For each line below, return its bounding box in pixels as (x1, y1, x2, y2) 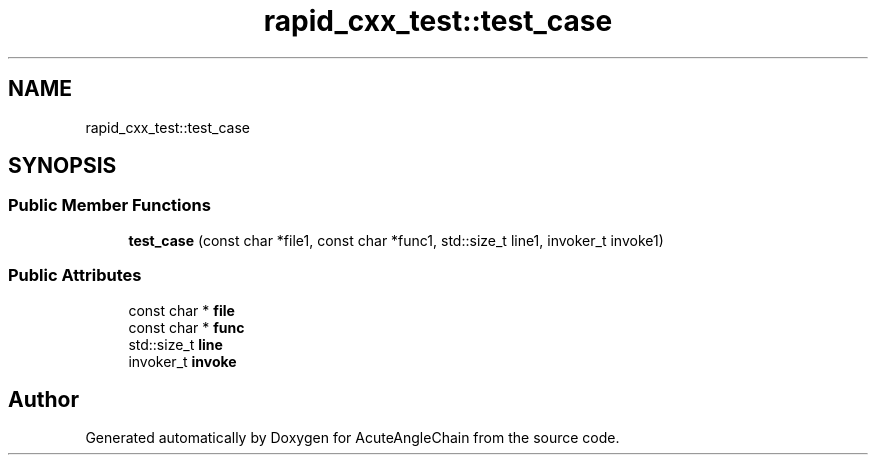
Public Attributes (8, 265, 142, 286)
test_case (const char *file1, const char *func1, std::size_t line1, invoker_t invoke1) (128, 231, 664, 249)
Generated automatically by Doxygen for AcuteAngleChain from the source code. (85, 429, 620, 447)
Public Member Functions (8, 195, 211, 216)
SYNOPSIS (8, 153, 117, 179)
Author (8, 386, 79, 412)
